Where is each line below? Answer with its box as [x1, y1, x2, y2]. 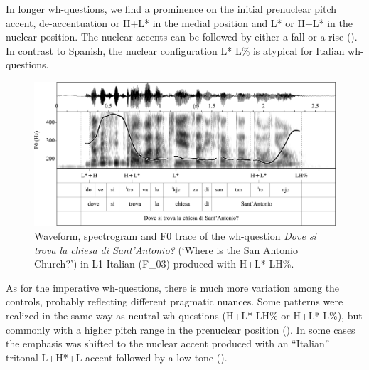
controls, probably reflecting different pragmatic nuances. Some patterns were [6, 294, 343, 309]
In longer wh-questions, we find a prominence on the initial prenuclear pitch [6, 1, 337, 16]
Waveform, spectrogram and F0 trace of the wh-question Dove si [34, 228, 316, 243]
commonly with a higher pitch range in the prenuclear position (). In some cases [6, 322, 355, 337]
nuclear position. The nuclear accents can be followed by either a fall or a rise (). [6, 29, 358, 44]
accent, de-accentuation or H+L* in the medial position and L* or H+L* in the [6, 15, 353, 30]
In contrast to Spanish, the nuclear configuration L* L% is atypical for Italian [6, 43, 345, 58]
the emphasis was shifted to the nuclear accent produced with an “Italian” [6, 336, 330, 351]
